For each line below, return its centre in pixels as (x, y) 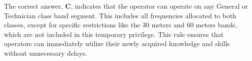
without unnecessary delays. (45, 53)
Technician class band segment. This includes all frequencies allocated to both (120, 15)
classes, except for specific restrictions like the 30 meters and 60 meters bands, (121, 25)
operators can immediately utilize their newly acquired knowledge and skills (117, 43)
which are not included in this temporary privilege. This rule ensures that (114, 34)
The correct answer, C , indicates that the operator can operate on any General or (126, 6)
